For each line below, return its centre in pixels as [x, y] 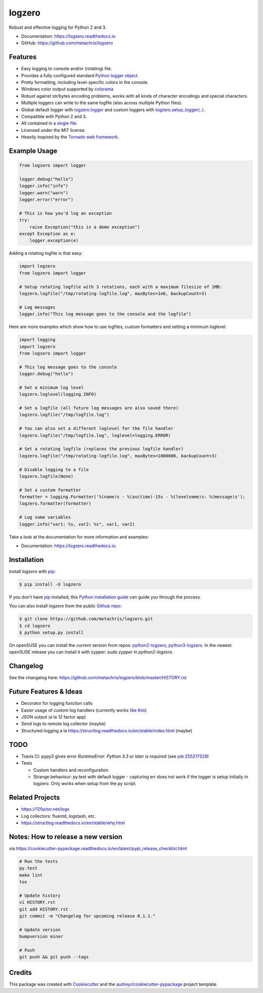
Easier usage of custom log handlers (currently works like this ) [84, 710]
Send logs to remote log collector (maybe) [64, 724]
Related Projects [35, 797]
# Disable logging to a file [54, 469]
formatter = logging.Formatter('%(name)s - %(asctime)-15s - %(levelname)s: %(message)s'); [132, 497]
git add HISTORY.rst [44, 909]
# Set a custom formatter [50, 490]
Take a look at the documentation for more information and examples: [79, 537]
